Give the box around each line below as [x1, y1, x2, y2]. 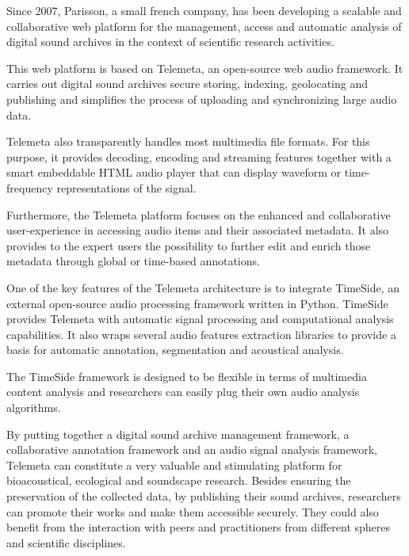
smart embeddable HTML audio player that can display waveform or [6, 164, 342, 181]
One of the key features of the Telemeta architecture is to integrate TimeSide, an [6, 279, 400, 295]
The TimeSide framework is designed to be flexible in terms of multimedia [6, 367, 367, 384]
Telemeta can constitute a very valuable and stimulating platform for [6, 456, 342, 473]
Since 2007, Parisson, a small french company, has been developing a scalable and [6, 2, 402, 18]
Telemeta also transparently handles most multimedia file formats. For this [6, 133, 370, 150]
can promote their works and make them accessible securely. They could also [6, 503, 379, 520]
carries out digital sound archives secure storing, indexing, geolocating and [6, 75, 368, 92]
